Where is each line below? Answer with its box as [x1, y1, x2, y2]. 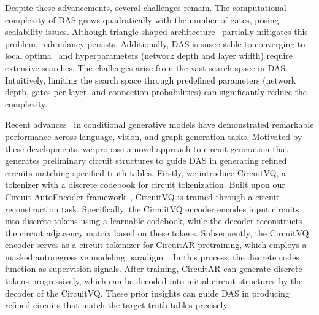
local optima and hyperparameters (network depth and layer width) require [5, 49, 293, 62]
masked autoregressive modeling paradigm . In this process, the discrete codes [5, 250, 299, 263]
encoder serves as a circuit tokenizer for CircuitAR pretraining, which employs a [5, 238, 307, 251]
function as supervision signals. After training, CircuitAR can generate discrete [5, 262, 302, 275]
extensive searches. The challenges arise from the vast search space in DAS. [5, 61, 288, 74]
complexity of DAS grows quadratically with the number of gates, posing [5, 13, 279, 26]
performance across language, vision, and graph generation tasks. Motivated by [5, 130, 302, 142]
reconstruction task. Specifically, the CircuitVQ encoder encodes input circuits [5, 202, 299, 215]
